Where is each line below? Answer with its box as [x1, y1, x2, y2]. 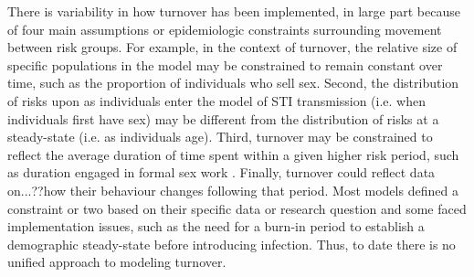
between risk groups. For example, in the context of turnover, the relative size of [7, 37, 458, 57]
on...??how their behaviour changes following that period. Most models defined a [7, 180, 458, 199]
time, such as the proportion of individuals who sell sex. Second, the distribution [7, 73, 459, 92]
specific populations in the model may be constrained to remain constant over [7, 55, 443, 74]
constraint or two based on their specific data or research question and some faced [7, 198, 467, 218]
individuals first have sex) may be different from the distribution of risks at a [7, 109, 439, 128]
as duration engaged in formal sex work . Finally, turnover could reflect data [7, 163, 436, 182]
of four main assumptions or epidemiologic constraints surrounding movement [7, 19, 442, 38]
